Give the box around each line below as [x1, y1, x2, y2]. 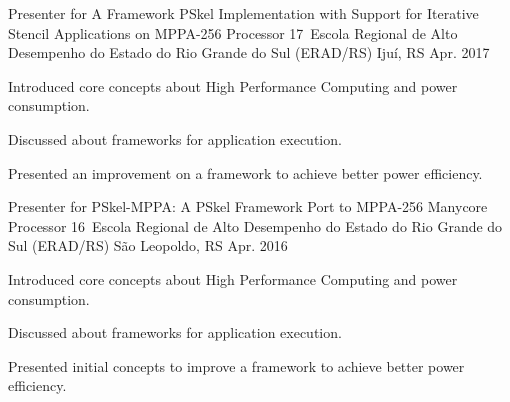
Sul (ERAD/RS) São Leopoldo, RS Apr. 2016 [8, 235, 288, 256]
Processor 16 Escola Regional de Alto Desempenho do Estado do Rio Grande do [8, 215, 503, 236]
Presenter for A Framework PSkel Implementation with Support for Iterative [8, 3, 479, 23]
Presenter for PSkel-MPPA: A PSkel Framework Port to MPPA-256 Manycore [8, 196, 488, 217]
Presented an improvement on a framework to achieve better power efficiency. [8, 162, 483, 183]
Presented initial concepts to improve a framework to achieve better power [8, 355, 465, 376]
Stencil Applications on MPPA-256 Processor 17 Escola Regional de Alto [8, 22, 458, 43]
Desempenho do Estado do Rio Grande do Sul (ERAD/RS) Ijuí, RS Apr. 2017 [8, 42, 490, 63]
